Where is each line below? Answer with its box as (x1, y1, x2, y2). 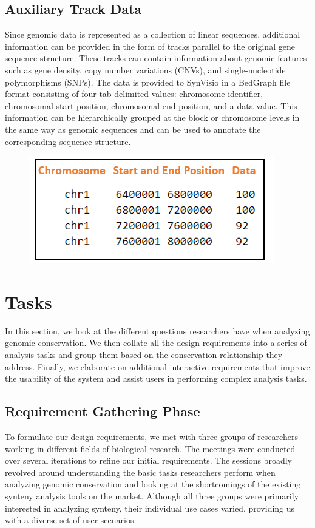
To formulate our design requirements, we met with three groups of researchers (5, 430, 298, 443)
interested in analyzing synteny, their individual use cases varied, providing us (5, 501, 295, 514)
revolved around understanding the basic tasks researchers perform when (5, 465, 276, 478)
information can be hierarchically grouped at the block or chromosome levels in (5, 111, 300, 124)
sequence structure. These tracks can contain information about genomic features (5, 52, 307, 64)
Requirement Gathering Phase (5, 402, 200, 421)
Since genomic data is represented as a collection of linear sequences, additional (5, 28, 300, 41)
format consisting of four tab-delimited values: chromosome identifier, (5, 87, 263, 100)
